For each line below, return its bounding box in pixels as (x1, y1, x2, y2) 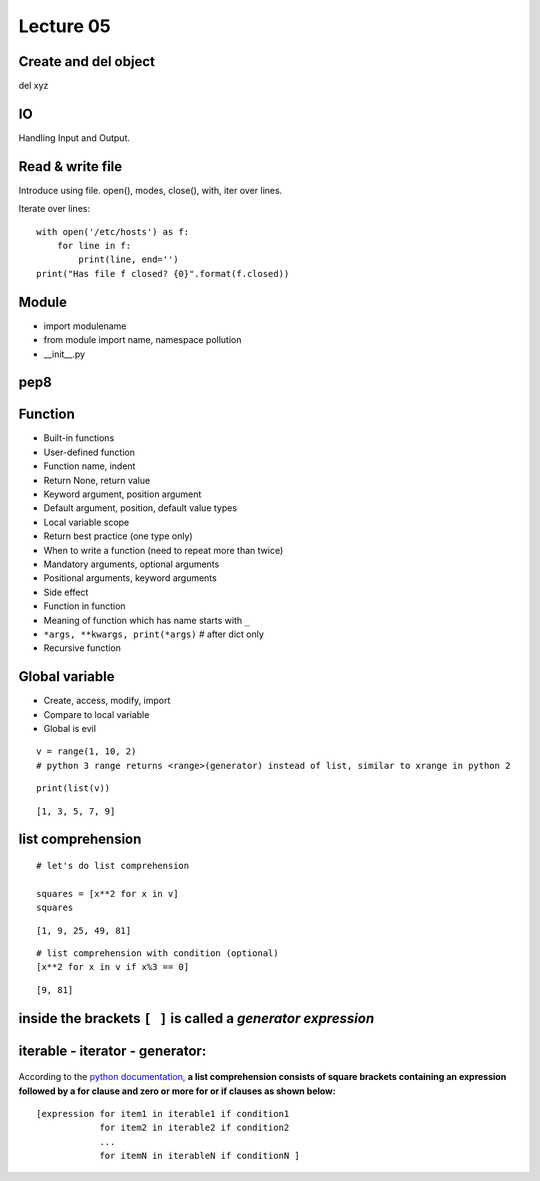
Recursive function (43, 642, 122, 654)
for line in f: (56, 240, 132, 252)
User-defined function (43, 446, 135, 458)
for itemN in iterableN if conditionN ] (99, 1150, 300, 1162)
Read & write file (18, 158, 123, 175)
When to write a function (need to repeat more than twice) (43, 544, 284, 556)
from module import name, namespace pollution (43, 334, 242, 346)
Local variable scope (43, 516, 130, 528)
